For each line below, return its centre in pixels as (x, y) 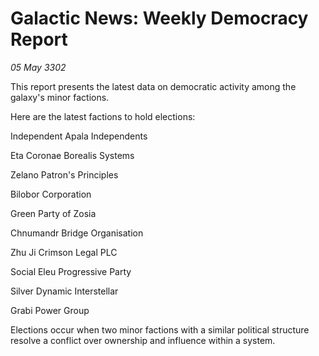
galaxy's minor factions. (60, 97)
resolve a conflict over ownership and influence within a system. (143, 340)
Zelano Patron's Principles (64, 174)
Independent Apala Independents (79, 136)
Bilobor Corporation (51, 194)
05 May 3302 (38, 67)
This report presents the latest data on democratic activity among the (153, 86)
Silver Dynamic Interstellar (64, 291)
